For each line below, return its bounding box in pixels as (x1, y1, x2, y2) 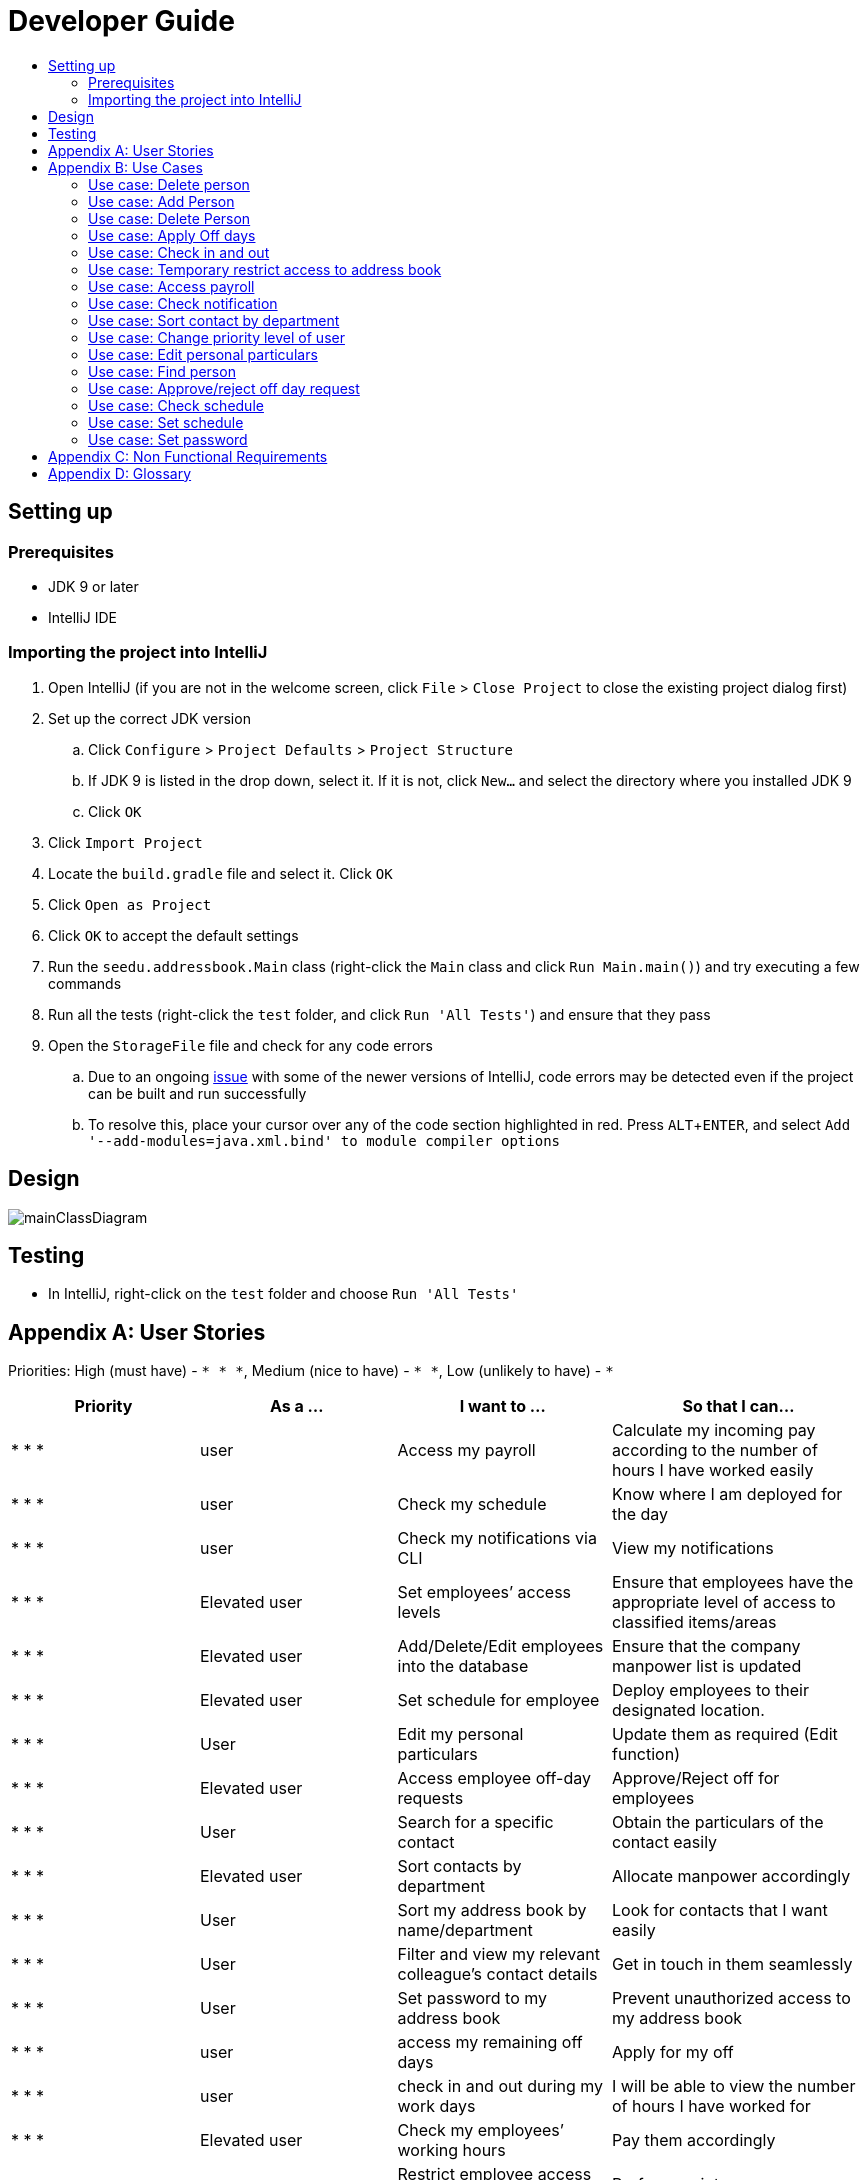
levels (397, 1602, 441, 1623)
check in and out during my (397, 2076, 604, 2097)
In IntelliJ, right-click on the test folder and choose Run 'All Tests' (48, 1285, 519, 1303)
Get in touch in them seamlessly (612, 1954, 853, 1975)
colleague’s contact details (397, 1964, 598, 1985)
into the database (397, 1656, 529, 1677)
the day (612, 1504, 669, 1525)
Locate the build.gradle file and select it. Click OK (48, 864, 393, 882)
